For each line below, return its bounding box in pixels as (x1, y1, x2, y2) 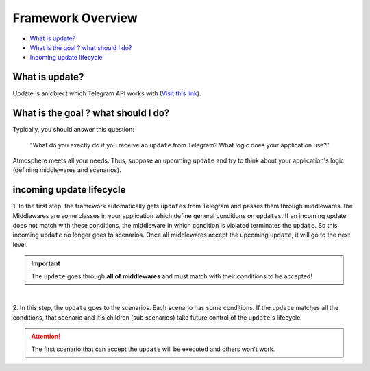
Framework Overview (12, 10, 138, 25)
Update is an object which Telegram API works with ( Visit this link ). (12, 89, 201, 97)
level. (12, 240, 28, 248)
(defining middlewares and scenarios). (12, 166, 121, 174)
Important (31, 259, 61, 267)
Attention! (31, 333, 61, 341)
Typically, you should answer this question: (12, 125, 135, 134)
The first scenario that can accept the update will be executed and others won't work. (31, 345, 275, 353)
